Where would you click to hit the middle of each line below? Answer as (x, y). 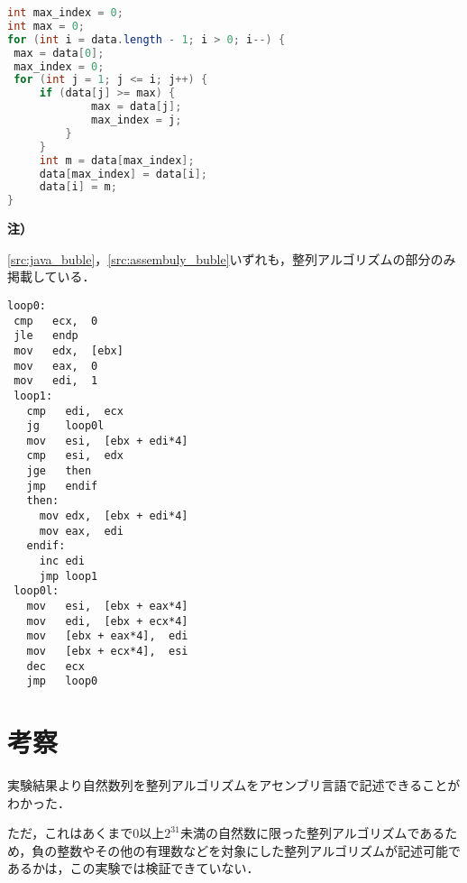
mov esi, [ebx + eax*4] (107, 607)
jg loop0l (65, 426)
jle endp (46, 336)
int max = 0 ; (46, 26)
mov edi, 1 (56, 381)
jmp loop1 (69, 576)
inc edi (62, 561)
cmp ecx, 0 (56, 321)
